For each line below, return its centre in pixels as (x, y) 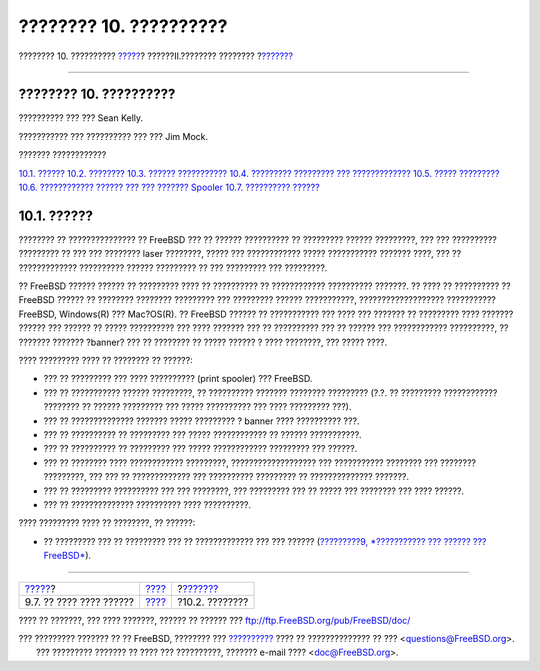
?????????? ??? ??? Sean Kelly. (81, 118)
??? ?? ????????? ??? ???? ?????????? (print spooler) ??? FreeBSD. (178, 379)
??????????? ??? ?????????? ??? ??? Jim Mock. (113, 136)
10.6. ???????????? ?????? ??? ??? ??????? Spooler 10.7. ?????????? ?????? (169, 187)
